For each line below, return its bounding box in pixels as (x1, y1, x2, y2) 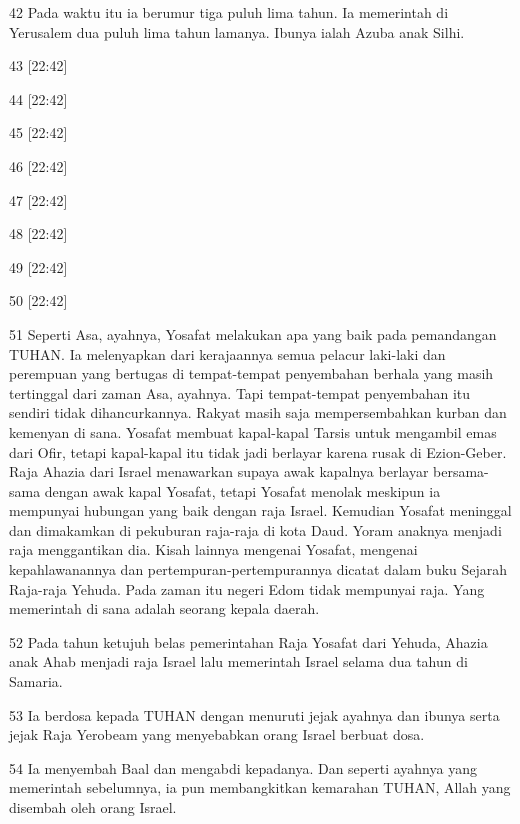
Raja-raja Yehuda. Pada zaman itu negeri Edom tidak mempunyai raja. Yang (9, 578, 485, 599)
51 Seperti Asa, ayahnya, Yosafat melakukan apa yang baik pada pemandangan (9, 323, 497, 344)
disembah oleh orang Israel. (9, 797, 177, 817)
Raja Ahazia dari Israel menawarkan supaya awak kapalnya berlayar (9, 461, 429, 482)
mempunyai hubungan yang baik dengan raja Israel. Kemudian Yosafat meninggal (9, 500, 512, 521)
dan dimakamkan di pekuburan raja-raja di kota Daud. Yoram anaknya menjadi (9, 519, 502, 540)
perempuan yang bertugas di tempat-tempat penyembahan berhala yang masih (9, 363, 494, 384)
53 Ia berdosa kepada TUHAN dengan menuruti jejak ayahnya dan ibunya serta (9, 704, 500, 725)
